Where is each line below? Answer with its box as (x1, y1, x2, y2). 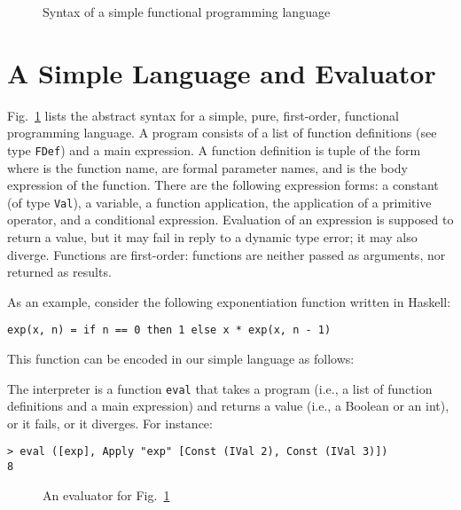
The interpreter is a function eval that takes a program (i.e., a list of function (7, 379, 433, 397)
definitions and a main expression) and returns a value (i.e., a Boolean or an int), (7, 396, 449, 415)
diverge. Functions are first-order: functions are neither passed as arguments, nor (7, 245, 446, 263)
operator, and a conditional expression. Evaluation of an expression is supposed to (7, 210, 454, 229)
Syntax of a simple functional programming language (43, 3, 331, 20)
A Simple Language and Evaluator (7, 54, 436, 90)
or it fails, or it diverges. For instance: (7, 413, 213, 432)
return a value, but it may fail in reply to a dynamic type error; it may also (7, 228, 418, 246)
